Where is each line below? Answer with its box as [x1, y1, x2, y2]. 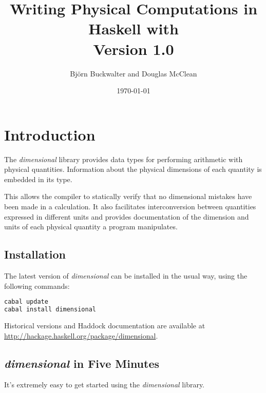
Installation [4, 246, 66, 262]
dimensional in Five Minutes [4, 355, 160, 371]
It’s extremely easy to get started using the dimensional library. [4, 379, 205, 390]
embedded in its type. [4, 173, 72, 184]
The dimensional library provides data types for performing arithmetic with [4, 153, 243, 164]
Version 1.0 [93, 38, 174, 59]
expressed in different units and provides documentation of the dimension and [4, 211, 249, 222]
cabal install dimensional [4, 306, 96, 313]
